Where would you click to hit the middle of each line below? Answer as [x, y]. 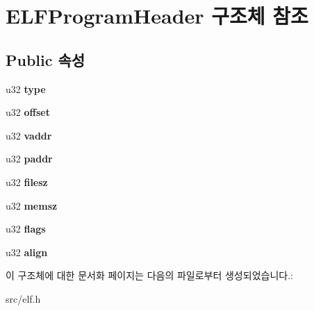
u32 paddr [29, 159]
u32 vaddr [29, 135]
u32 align [27, 252]
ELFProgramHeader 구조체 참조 [157, 16]
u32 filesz [27, 182]
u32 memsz [32, 205]
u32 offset [28, 112]
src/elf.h [23, 298]
